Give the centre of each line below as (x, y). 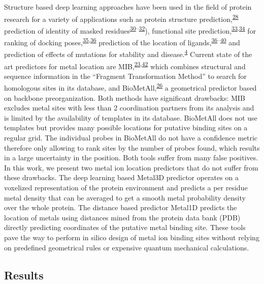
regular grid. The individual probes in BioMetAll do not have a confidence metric (131, 138)
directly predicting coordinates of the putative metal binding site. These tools (125, 227)
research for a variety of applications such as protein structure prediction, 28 (121, 18)
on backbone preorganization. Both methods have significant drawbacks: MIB (125, 97)
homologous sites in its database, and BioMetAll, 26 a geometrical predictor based (130, 87)
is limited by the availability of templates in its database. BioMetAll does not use (131, 117)
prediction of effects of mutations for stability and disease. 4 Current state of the (128, 53)
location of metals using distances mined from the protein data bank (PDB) (122, 217)
